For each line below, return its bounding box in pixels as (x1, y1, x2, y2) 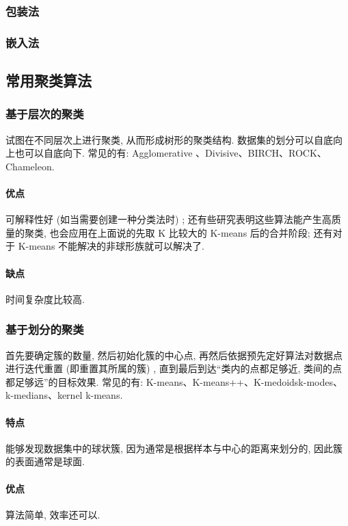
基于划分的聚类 (5, 321, 84, 338)
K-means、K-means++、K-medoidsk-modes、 (146, 374, 343, 389)
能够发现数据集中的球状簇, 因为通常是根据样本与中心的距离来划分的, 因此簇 (5, 440, 343, 455)
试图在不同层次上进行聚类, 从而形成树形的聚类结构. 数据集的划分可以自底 (5, 132, 334, 146)
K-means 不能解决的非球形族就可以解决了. (18, 239, 204, 253)
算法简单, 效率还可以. (5, 507, 101, 521)
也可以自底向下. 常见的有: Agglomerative (14, 146, 193, 160)
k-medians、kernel (5, 388, 83, 402)
